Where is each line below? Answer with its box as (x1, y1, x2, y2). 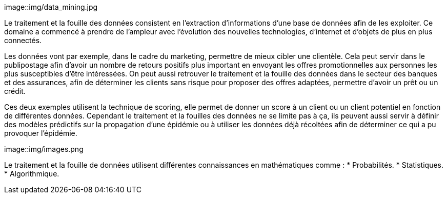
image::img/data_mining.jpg (4, 3, 98, 11)
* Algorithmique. (4, 169, 59, 178)
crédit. (4, 87, 26, 95)
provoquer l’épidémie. (4, 129, 77, 137)
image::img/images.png (4, 145, 84, 153)
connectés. (4, 36, 42, 45)
